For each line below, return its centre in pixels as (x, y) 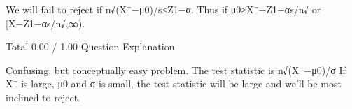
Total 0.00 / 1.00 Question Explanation (90, 46)
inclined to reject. (43, 97)
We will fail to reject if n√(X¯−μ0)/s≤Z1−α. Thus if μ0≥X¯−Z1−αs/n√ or (163, 9)
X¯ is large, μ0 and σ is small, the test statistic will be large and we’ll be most (174, 83)
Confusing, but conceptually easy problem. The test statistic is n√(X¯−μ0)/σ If (176, 70)
